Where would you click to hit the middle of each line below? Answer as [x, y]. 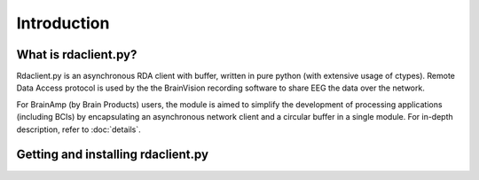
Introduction [63, 23]
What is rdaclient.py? [77, 55]
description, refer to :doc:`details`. [79, 129]
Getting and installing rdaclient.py [112, 155]
